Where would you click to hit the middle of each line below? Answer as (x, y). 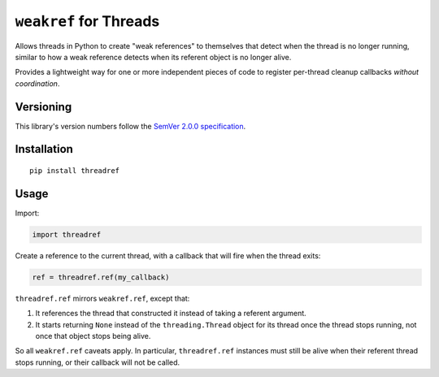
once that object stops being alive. (93, 336)
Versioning (43, 107)
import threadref (67, 234)
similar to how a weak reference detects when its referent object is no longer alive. (153, 57)
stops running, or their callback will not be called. (98, 362)
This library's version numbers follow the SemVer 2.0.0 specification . (130, 126)
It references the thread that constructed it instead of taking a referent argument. (171, 314)
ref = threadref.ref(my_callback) (101, 277)
